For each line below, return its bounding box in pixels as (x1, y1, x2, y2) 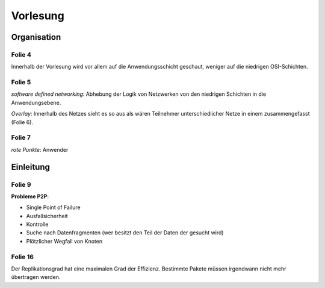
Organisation (11, 32, 61, 42)
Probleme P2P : (11, 193, 49, 200)
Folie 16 (11, 252, 34, 261)
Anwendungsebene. (11, 99, 61, 106)
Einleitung (11, 161, 51, 172)
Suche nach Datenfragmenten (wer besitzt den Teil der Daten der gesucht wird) (26, 229, 224, 236)
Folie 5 (11, 78, 31, 87)
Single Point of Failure (26, 204, 81, 211)
